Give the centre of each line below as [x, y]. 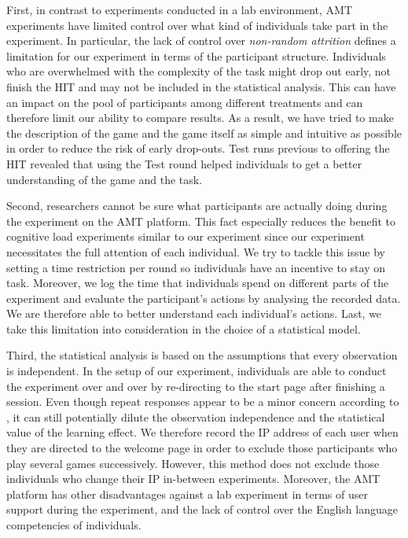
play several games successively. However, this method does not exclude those [193, 463]
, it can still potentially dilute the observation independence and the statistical [196, 416]
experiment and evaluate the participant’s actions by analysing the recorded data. [204, 298]
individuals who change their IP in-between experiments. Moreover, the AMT [193, 479]
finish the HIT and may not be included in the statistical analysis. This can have [201, 86]
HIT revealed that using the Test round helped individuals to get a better [184, 163]
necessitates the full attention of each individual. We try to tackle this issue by [196, 251]
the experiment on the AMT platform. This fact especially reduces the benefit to [201, 221]
